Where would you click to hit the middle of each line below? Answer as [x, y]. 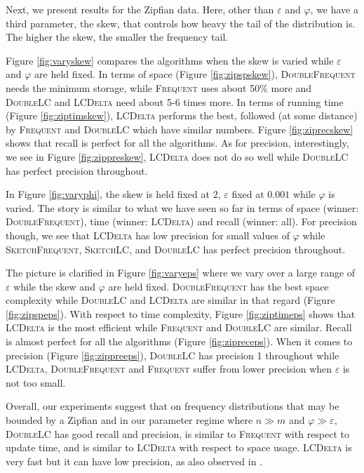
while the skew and [54, 286]
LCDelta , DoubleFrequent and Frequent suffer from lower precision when [169, 369]
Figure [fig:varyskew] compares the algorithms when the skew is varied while [170, 60]
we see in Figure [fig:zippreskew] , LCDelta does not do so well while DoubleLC [177, 156]
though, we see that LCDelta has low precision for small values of [148, 235]
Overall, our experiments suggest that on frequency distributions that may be [173, 406]
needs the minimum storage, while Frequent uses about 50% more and [159, 87]
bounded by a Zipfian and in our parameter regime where [129, 420]
